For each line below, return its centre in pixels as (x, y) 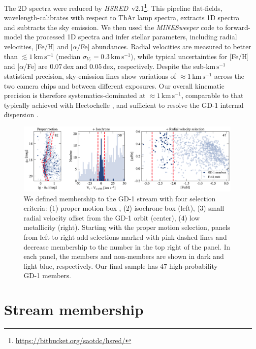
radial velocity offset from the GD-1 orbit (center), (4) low (112, 217)
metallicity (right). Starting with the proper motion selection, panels (127, 227)
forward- (238, 27)
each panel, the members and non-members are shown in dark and (124, 256)
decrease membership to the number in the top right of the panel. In (127, 246)
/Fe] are (36, 66)
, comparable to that (212, 95)
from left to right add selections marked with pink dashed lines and (125, 237)
